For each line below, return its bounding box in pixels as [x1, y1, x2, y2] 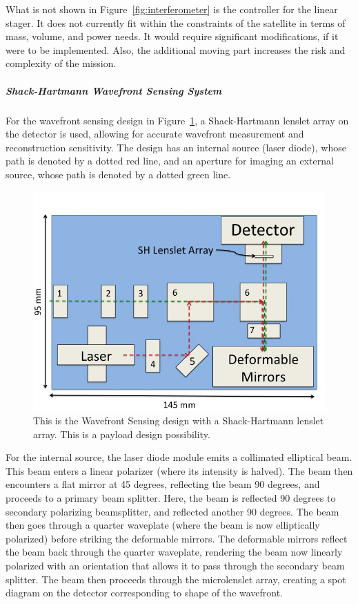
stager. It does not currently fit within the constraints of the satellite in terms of [6, 15, 346, 30]
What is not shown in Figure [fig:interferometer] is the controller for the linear [6, 2, 338, 16]
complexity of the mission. [6, 56, 117, 70]
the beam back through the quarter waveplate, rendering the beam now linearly [6, 545, 343, 559]
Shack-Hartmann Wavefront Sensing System [6, 83, 222, 97]
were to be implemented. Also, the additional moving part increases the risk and [6, 42, 346, 57]
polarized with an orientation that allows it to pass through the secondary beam [6, 558, 345, 573]
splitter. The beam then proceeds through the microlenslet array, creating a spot [6, 572, 346, 586]
